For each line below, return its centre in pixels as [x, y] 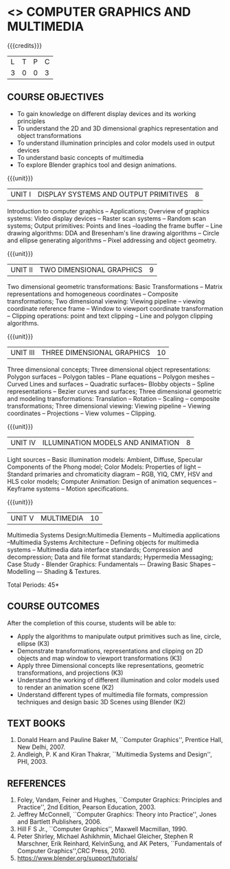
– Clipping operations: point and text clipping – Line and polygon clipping [110, 316]
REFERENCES [37, 783]
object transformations [49, 135]
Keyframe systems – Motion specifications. [68, 489]
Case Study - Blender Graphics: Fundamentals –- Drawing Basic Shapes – [112, 564]
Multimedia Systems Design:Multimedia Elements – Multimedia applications [114, 535]
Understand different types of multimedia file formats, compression [112, 695]
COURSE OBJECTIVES [56, 97]
